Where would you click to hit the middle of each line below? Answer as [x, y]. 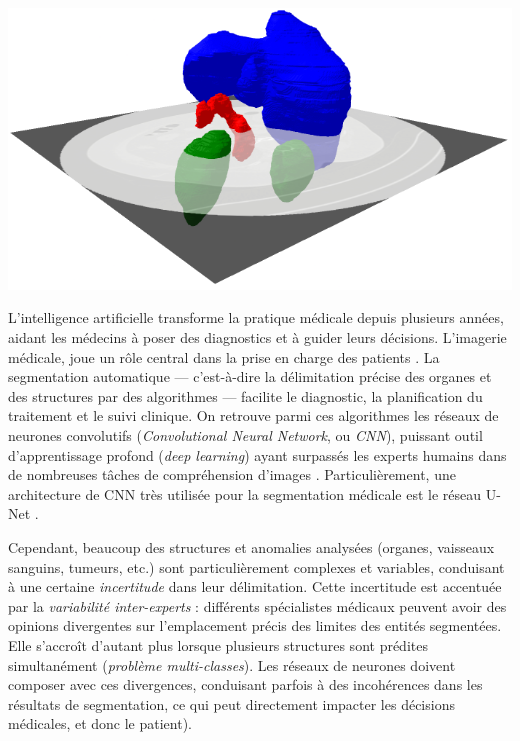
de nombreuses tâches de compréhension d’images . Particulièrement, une [232, 474]
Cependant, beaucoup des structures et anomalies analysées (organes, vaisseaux [251, 546]
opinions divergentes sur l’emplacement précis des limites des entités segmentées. [255, 625]
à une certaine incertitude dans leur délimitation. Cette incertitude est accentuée [255, 586]
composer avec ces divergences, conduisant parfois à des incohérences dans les [245, 684]
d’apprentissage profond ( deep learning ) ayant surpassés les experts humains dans [257, 454]
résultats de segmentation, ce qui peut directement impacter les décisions [231, 703]
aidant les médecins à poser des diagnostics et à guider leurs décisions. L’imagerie [257, 337]
